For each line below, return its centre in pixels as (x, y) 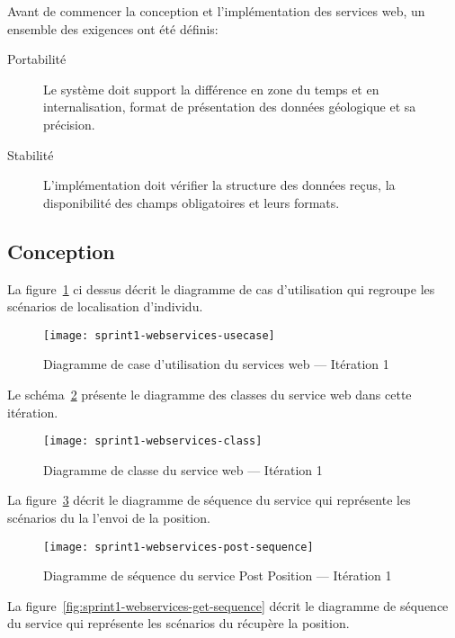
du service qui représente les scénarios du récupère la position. (178, 623)
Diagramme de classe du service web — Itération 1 (183, 469)
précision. (69, 124)
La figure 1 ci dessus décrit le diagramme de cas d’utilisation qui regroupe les (221, 288)
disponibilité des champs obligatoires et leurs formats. (192, 202)
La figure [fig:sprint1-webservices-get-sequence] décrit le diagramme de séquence (228, 605)
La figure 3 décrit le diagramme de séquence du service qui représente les (209, 500)
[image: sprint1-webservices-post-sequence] (178, 547)
